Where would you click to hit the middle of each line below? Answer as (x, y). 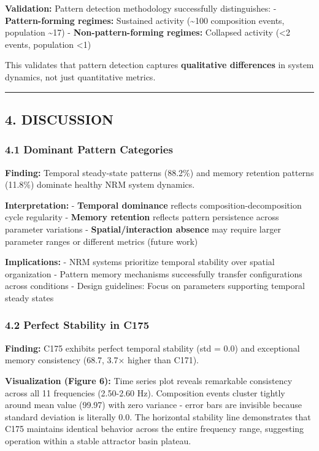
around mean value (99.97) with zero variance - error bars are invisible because (153, 405)
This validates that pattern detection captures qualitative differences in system (159, 65)
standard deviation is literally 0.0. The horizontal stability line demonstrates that (158, 416)
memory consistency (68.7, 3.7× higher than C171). (102, 360)
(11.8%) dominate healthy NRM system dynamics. (100, 184)
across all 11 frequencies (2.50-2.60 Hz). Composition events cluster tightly (145, 392)
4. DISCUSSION (59, 119)
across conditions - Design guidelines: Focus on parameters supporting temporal (155, 286)
